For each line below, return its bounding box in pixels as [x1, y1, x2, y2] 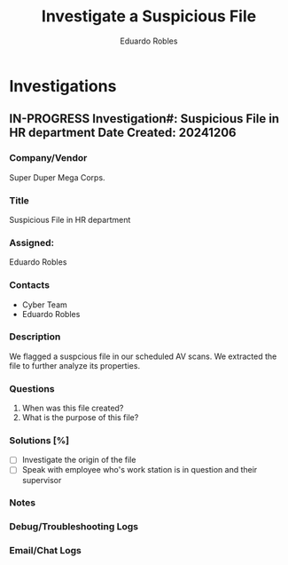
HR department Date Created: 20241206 [9, 125, 237, 140]
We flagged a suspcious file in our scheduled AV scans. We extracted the [9, 351, 277, 362]
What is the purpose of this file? [21, 412, 139, 423]
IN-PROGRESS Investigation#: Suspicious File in [9, 111, 280, 126]
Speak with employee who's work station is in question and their [21, 465, 258, 475]
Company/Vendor [9, 152, 88, 164]
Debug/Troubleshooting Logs [9, 521, 139, 533]
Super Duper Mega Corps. [9, 171, 105, 183]
